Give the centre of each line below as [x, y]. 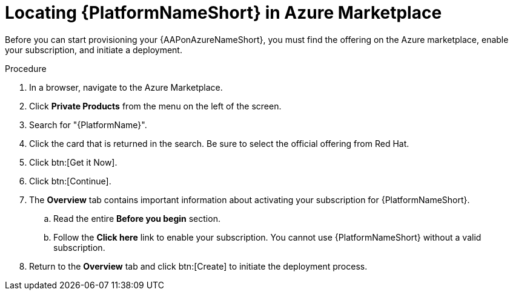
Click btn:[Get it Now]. [73, 162]
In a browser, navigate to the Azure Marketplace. [126, 87]
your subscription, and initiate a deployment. [94, 50]
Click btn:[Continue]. [70, 181]
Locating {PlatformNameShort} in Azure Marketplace [223, 13]
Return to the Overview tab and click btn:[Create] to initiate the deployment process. [198, 266]
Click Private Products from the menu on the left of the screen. [155, 106]
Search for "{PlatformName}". [88, 125]
